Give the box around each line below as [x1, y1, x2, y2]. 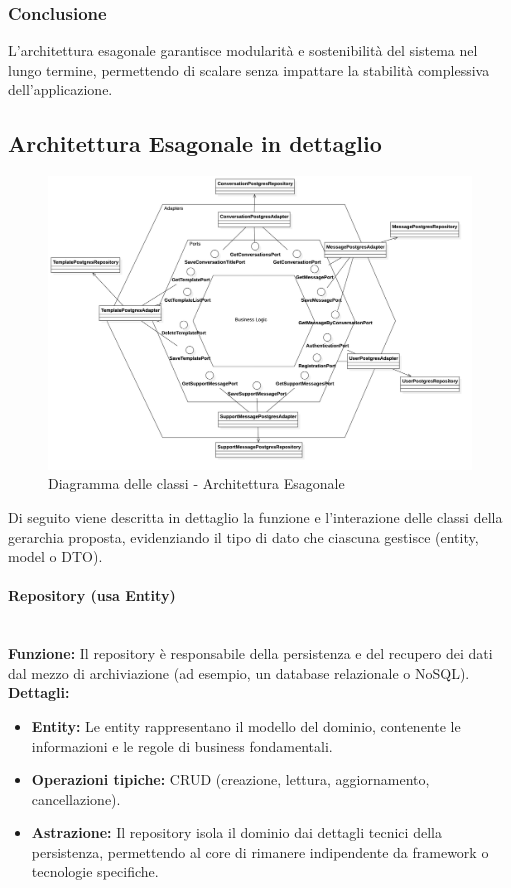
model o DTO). [8, 546, 103, 567]
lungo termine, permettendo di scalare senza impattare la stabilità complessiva [8, 59, 490, 80]
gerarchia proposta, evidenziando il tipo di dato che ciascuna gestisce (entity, [8, 526, 479, 547]
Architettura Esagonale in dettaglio [8, 128, 382, 159]
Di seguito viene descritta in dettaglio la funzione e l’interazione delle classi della [8, 506, 503, 527]
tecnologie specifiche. [31, 861, 159, 882]
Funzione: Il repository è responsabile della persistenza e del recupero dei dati [8, 643, 493, 664]
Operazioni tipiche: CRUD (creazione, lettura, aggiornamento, [31, 769, 430, 790]
